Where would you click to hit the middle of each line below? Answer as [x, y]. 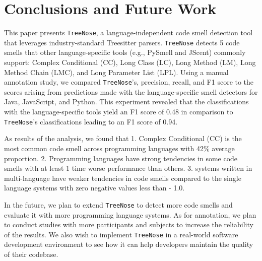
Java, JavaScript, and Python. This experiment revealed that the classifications [126, 102]
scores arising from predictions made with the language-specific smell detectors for [131, 91]
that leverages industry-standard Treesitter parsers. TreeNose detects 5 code [122, 42]
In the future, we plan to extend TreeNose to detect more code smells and [118, 204]
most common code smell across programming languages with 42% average [119, 148]
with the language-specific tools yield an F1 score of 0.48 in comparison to [119, 112]
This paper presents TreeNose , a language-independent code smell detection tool [128, 32]
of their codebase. [31, 254]
